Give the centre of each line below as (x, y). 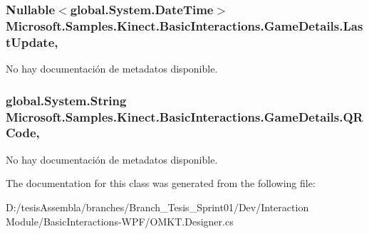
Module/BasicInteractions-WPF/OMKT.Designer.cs (120, 221)
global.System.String (66, 100)
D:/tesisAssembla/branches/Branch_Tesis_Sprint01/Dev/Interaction (157, 207)
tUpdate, (32, 42)
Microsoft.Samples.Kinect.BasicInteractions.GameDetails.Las (184, 25)
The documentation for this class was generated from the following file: (161, 183)
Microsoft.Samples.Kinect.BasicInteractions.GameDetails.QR (184, 116)
